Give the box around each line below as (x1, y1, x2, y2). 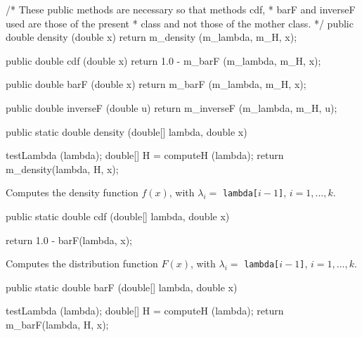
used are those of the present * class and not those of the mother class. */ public (6, 15, 354, 30)
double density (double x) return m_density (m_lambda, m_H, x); (6, 30, 297, 44)
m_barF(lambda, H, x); (6, 317, 109, 332)
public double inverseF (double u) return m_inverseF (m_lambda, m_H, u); (6, 100, 337, 115)
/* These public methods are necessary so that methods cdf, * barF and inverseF (6, 2, 356, 16)
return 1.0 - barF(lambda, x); (6, 232, 133, 247)
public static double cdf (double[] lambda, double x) (6, 209, 230, 223)
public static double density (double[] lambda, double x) (6, 124, 247, 139)
